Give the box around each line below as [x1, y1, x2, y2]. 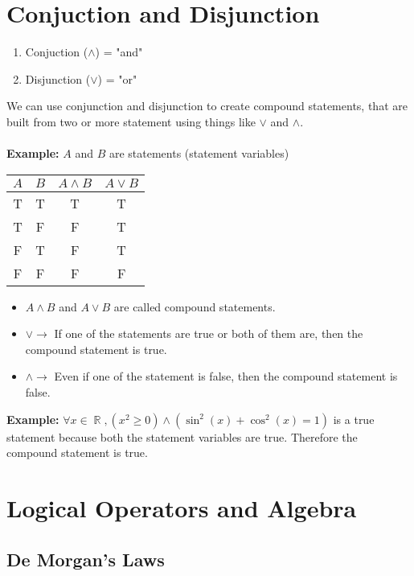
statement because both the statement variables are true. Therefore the [6, 428, 358, 445]
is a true [333, 410, 375, 427]
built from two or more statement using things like [6, 113, 256, 130]
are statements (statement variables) [109, 145, 289, 162]
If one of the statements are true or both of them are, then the [54, 325, 363, 342]
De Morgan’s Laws [6, 546, 165, 571]
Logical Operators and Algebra [6, 492, 357, 525]
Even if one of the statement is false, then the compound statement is [54, 368, 398, 385]
